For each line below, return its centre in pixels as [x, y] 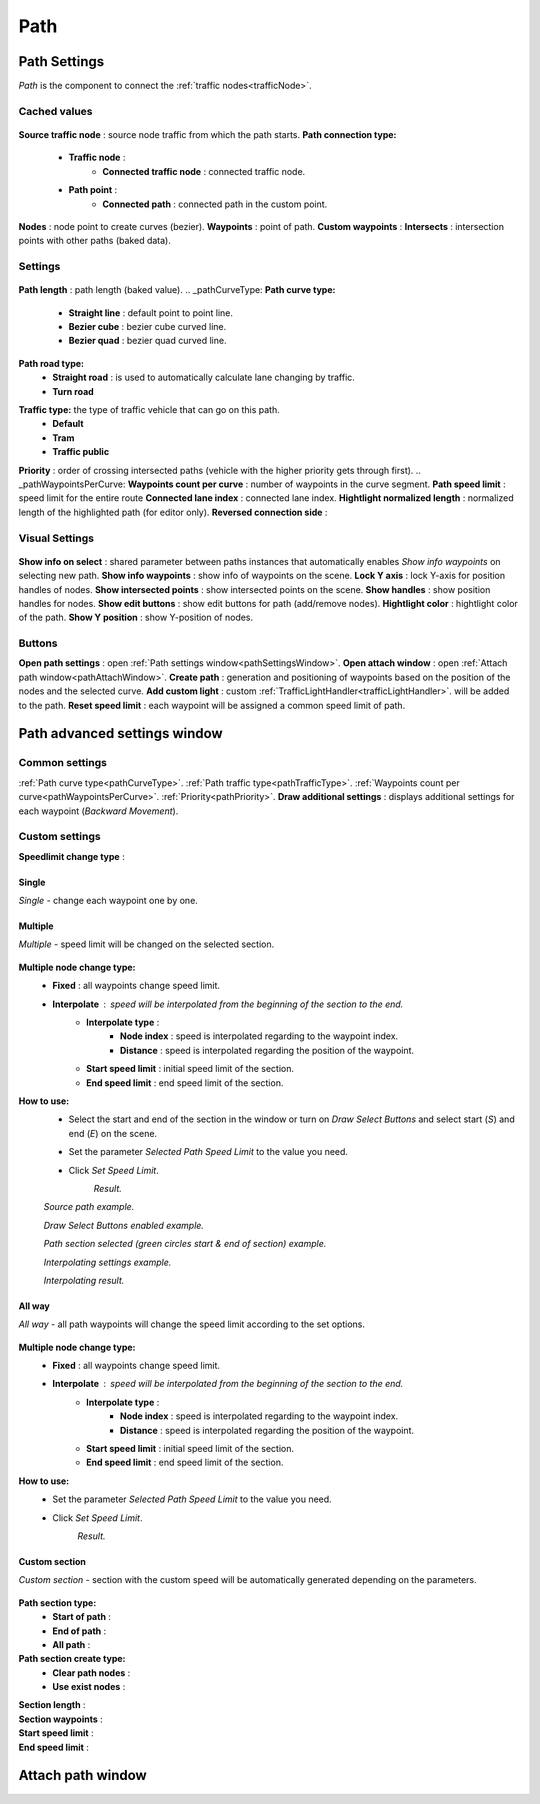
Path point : [93, 190]
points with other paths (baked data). [95, 241]
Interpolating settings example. [107, 1262]
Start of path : [82, 1617]
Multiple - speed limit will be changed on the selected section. [146, 944]
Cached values [56, 111]
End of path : [79, 1631]
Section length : [52, 1705]
